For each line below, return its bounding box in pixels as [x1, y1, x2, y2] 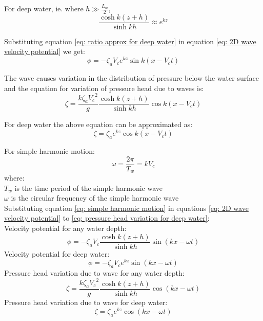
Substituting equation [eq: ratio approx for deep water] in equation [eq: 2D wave [4, 35, 256, 46]
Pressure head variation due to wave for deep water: [4, 297, 168, 308]
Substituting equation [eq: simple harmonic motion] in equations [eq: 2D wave [4, 202, 249, 213]
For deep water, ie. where [4, 3, 84, 13]
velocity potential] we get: [4, 46, 85, 57]
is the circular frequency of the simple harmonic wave [11, 192, 179, 203]
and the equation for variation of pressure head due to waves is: [4, 82, 204, 93]
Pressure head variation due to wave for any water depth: [4, 267, 185, 278]
